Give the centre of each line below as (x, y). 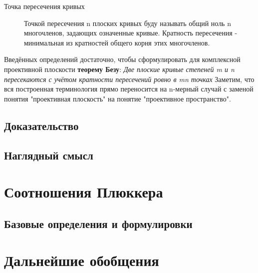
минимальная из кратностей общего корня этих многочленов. (117, 42)
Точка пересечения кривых (44, 6)
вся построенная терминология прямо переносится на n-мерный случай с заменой (129, 89)
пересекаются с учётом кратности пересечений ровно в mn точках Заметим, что (129, 79)
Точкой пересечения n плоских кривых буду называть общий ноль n (128, 23)
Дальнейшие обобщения (82, 260)
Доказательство (41, 125)
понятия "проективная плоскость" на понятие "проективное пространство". (118, 98)
